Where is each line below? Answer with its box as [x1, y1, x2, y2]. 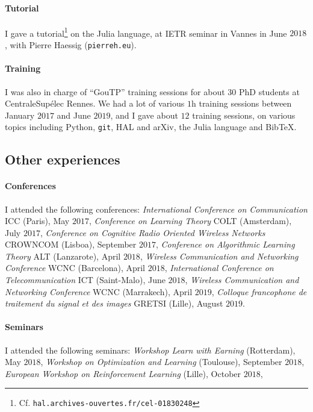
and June [57, 108, 91, 121]
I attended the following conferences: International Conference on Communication [5, 202, 308, 215]
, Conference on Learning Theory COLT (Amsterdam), [88, 214, 292, 227]
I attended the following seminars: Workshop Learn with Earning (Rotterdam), [5, 343, 296, 356]
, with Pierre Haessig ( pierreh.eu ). [5, 39, 137, 51]
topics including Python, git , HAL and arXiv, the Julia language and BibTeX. [5, 120, 297, 133]
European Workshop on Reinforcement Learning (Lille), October [5, 367, 241, 379]
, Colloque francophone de [211, 285, 307, 298]
